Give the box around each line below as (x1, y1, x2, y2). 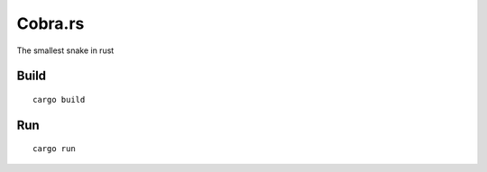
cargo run (32, 144, 76, 154)
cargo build (32, 95, 86, 104)
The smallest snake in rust (16, 45, 115, 56)
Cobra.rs (16, 14, 85, 33)
